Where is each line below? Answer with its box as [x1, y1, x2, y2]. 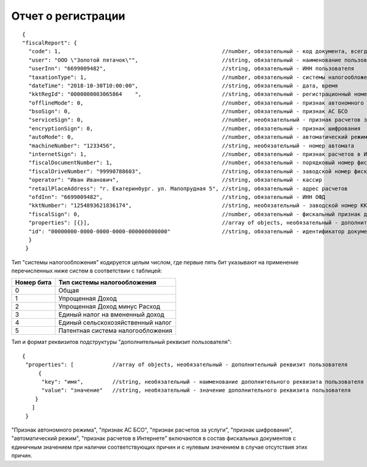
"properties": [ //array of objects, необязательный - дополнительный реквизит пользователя [25, 361, 348, 368]
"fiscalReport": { [22, 39, 78, 46]
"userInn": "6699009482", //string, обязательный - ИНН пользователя [28, 65, 355, 72]
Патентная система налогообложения [58, 326, 172, 335]
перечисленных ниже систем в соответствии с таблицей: [11, 267, 162, 275]
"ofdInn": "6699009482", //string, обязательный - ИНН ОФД [28, 193, 325, 200]
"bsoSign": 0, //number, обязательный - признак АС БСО [28, 108, 348, 115]
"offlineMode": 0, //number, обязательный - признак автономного [28, 99, 364, 106]
